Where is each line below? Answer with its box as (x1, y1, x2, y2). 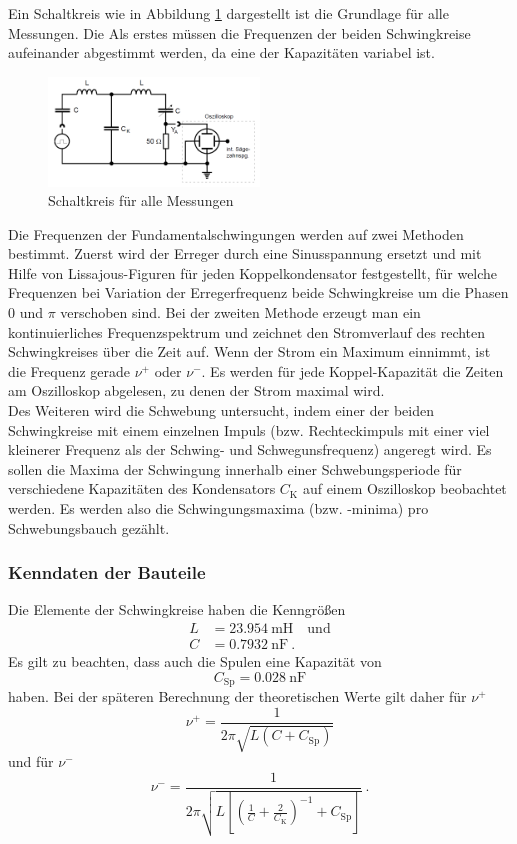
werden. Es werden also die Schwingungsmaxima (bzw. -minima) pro (8, 498, 429, 519)
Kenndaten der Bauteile (8, 560, 206, 585)
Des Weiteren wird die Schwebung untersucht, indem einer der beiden (8, 400, 434, 421)
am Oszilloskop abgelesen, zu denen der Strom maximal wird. (8, 380, 385, 401)
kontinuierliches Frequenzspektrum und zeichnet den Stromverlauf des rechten (8, 321, 486, 342)
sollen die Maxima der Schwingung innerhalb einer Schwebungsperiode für (8, 458, 462, 479)
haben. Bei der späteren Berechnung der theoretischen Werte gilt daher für (8, 686, 467, 707)
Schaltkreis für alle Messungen (48, 190, 234, 211)
